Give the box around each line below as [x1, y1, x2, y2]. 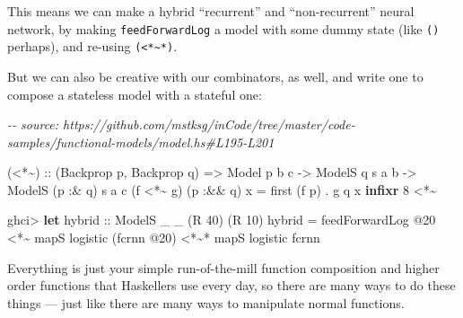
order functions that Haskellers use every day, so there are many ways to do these [7, 276, 456, 295]
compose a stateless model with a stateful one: [7, 84, 262, 103]
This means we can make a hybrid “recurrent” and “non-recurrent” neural [7, 2, 415, 20]
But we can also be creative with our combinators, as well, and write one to [7, 66, 424, 85]
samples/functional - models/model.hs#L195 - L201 [7, 132, 275, 151]
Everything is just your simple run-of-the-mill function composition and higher [7, 258, 440, 277]
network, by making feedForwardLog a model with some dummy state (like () [7, 19, 440, 38]
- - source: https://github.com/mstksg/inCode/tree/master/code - [7, 115, 355, 134]
